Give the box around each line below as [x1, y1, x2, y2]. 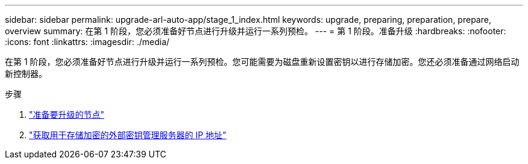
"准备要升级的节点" [29, 109, 105, 120]
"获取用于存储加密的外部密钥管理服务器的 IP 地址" [29, 130, 227, 140]
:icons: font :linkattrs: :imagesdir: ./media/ [5, 37, 170, 47]
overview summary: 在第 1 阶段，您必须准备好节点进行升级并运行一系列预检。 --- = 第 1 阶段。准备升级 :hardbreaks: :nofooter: [5, 26, 506, 36]
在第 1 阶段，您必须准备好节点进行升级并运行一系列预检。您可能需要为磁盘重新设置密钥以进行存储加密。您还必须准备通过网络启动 [5, 56, 520, 67]
